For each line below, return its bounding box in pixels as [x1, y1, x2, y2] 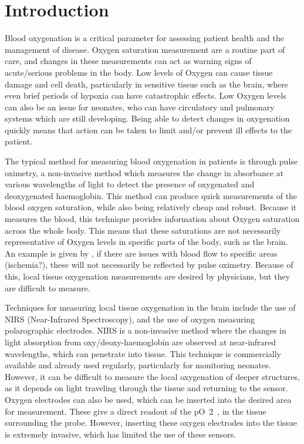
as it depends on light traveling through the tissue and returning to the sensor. [5, 382, 288, 394]
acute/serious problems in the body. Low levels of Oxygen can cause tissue [5, 66, 273, 78]
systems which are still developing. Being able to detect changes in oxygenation [5, 112, 290, 125]
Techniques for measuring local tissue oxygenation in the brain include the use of [5, 301, 296, 314]
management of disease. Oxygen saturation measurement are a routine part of [5, 43, 285, 55]
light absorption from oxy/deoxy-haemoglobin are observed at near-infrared [5, 335, 276, 348]
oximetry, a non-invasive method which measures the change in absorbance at [5, 166, 284, 179]
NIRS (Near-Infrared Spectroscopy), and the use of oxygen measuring [5, 312, 255, 325]
